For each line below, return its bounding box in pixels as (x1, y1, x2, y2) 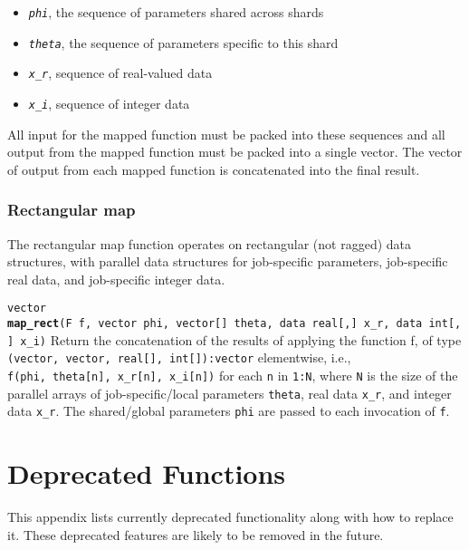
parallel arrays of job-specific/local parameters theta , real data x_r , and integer (7, 383, 452, 402)
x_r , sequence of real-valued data (28, 63, 213, 82)
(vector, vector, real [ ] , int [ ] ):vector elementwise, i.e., (7, 348, 351, 367)
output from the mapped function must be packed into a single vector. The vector (7, 142, 463, 161)
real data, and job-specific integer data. (7, 269, 225, 288)
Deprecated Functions (7, 455, 286, 492)
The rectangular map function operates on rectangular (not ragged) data (7, 234, 412, 253)
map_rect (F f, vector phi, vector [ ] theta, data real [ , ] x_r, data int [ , (7, 317, 462, 331)
